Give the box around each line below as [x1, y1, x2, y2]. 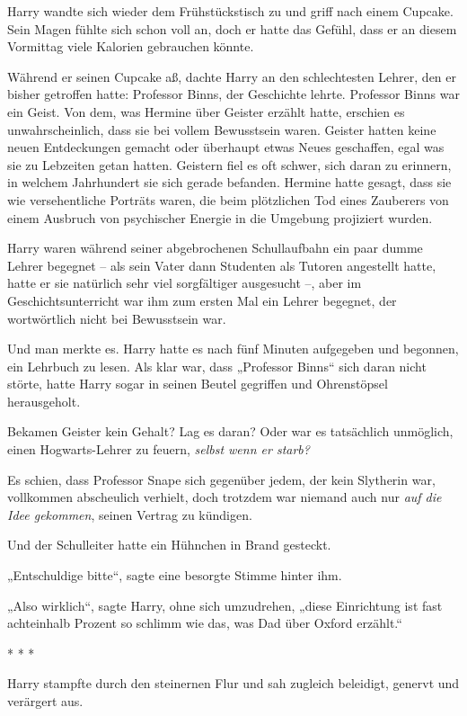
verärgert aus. [7, 692, 84, 710]
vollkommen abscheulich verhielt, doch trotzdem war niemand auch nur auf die [7, 488, 442, 506]
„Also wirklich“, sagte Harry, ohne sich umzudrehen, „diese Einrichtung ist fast [7, 595, 443, 614]
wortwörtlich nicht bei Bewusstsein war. [7, 309, 226, 327]
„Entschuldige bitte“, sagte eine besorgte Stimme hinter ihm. [7, 566, 342, 585]
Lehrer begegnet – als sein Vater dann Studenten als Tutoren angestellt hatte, [7, 255, 436, 274]
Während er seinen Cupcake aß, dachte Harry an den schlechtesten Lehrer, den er [7, 67, 456, 85]
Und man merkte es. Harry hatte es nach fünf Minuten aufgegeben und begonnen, [7, 339, 459, 358]
